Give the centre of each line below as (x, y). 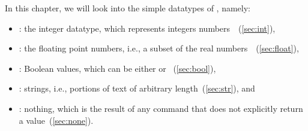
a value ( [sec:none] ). (56, 120)
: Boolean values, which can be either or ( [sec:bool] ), (117, 68)
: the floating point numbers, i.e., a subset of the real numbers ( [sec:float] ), (159, 48)
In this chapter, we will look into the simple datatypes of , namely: (128, 8)
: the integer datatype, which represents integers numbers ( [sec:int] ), (147, 28)
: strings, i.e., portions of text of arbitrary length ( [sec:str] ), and (137, 88)
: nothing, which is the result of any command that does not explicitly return (161, 108)
